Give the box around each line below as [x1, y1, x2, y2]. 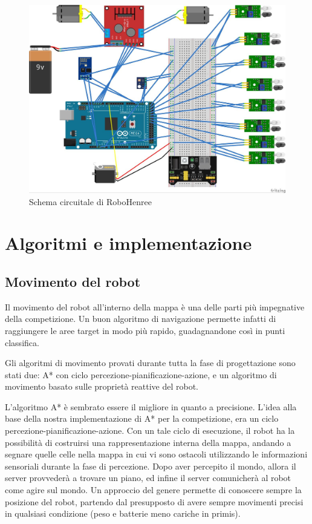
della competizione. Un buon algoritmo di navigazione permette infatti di [5, 312, 276, 325]
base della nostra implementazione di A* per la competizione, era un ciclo [5, 412, 279, 425]
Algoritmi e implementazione [5, 231, 252, 255]
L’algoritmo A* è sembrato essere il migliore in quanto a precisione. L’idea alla [5, 400, 297, 413]
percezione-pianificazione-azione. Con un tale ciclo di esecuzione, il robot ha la [5, 424, 295, 437]
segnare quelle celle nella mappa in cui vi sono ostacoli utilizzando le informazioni [5, 448, 308, 460]
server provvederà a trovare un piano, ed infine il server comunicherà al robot [5, 471, 291, 484]
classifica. [5, 336, 39, 349]
